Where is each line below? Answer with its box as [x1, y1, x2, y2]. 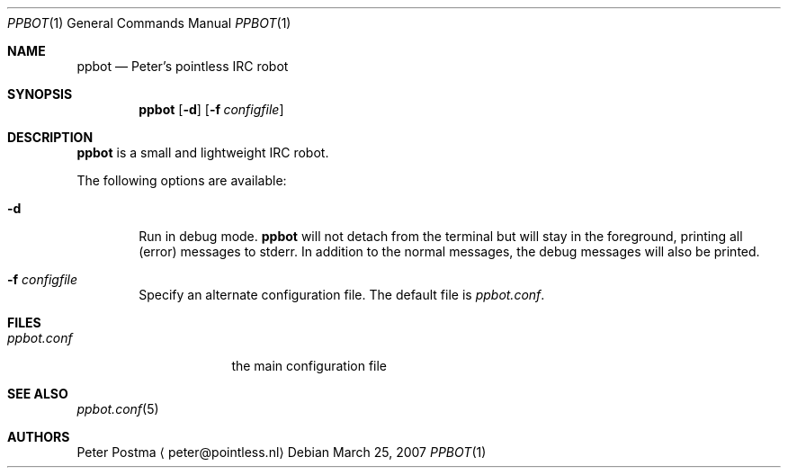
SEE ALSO [7, 386, 68, 401]
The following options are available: [76, 173, 287, 188]
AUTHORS [7, 429, 70, 444]
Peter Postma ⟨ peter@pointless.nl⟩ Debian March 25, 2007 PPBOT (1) [76, 444, 487, 460]
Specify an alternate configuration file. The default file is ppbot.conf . [139, 287, 545, 302]
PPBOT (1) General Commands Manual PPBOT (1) [7, 15, 291, 31]
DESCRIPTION [7, 130, 94, 145]
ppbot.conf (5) [76, 401, 159, 417]
